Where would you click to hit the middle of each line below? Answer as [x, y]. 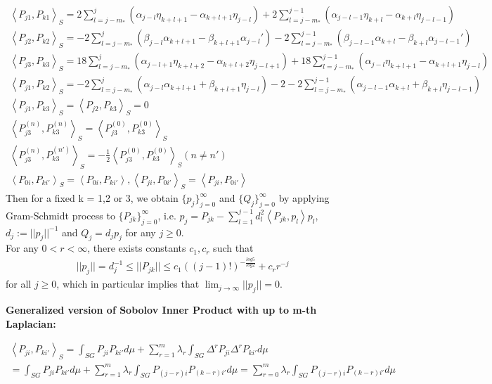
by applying [304, 198]
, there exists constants [137, 248]
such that [233, 248]
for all [19, 284]
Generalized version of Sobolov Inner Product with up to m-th [161, 310]
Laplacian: [31, 323]
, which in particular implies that [128, 284]
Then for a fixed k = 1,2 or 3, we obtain [92, 198]
